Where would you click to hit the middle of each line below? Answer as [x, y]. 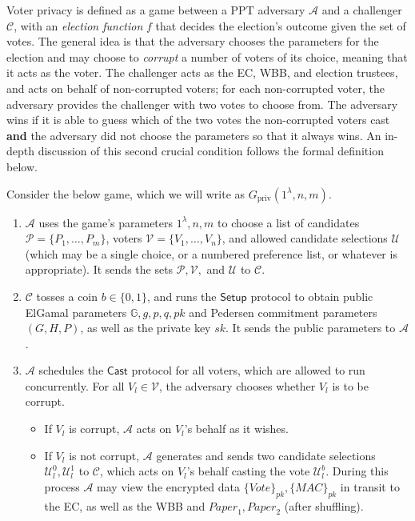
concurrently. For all [75, 385]
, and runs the [182, 296]
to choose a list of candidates [289, 222]
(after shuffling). [324, 505]
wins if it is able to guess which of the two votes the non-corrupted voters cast [198, 120]
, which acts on [137, 471]
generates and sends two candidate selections [266, 455]
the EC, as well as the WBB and [125, 505]
